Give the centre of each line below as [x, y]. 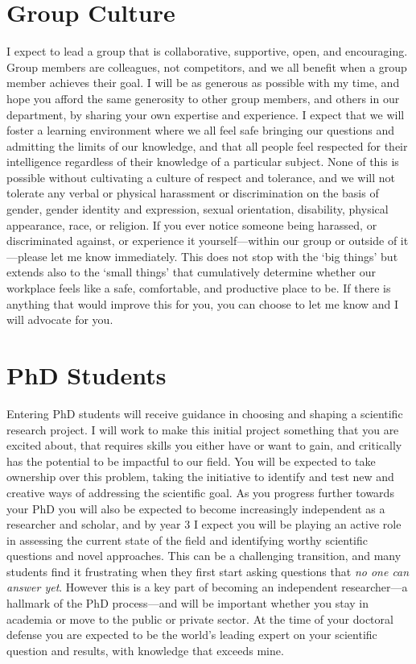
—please [27, 256]
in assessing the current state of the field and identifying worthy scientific [187, 539]
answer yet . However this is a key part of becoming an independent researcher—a [207, 587]
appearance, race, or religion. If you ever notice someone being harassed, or [192, 224]
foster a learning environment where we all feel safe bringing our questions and [200, 130]
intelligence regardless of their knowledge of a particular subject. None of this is [203, 162]
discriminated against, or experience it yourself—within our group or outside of [202, 241]
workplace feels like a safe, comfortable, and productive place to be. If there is [199, 288]
